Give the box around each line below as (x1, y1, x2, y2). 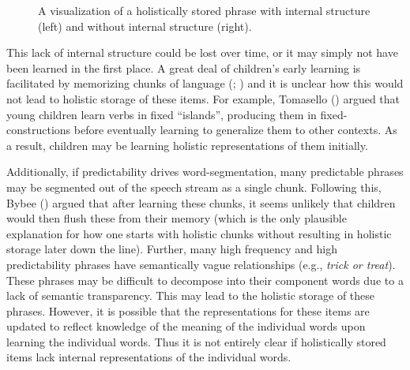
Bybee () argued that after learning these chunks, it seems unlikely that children (6, 194, 396, 211)
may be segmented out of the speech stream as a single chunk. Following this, (6, 178, 382, 195)
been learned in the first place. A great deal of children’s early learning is (6, 59, 361, 76)
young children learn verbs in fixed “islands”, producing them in (6, 106, 317, 122)
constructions (6, 121, 71, 138)
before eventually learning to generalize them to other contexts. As (73, 121, 397, 138)
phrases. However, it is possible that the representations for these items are (6, 302, 370, 319)
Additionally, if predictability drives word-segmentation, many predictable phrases (6, 163, 404, 180)
